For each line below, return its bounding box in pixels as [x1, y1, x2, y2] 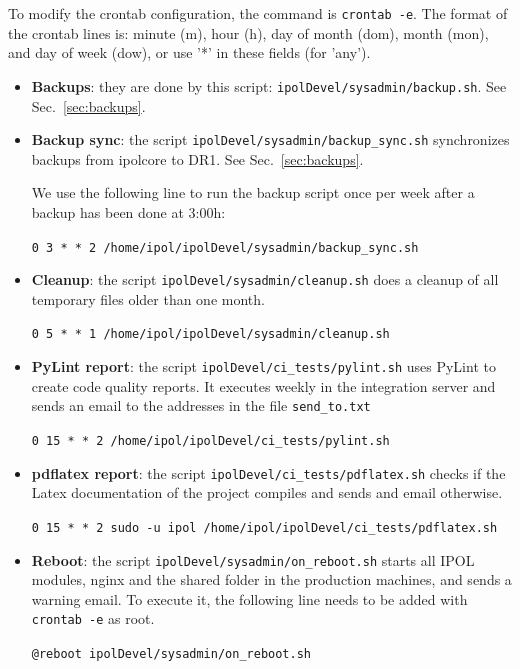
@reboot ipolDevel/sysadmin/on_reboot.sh [31, 647, 311, 662]
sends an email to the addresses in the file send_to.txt [31, 395, 371, 416]
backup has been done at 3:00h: [31, 201, 226, 222]
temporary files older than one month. [31, 288, 265, 309]
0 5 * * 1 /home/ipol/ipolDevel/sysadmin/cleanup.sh [31, 327, 390, 342]
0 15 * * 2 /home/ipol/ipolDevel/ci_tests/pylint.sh [31, 434, 390, 448]
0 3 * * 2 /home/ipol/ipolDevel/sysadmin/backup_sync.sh [31, 240, 419, 255]
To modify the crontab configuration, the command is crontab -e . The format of [8, 3, 508, 23]
